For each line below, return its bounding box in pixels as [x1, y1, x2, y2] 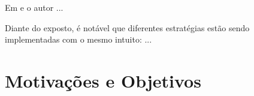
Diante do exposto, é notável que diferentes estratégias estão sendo [5, 21, 250, 34]
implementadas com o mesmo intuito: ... [5, 33, 152, 46]
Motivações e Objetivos [5, 68, 201, 92]
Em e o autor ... [5, 1, 63, 13]
